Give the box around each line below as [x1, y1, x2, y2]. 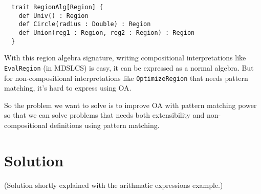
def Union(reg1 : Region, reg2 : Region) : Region [18, 29, 195, 36]
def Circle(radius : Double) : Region [18, 20, 151, 28]
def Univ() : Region [18, 12, 89, 19]
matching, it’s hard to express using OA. [4, 82, 132, 93]
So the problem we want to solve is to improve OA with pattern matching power [4, 99, 257, 110]
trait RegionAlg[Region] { [11, 4, 103, 11]
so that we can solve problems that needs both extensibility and [4, 110, 205, 120]
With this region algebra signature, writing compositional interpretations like [4, 52, 246, 63]
